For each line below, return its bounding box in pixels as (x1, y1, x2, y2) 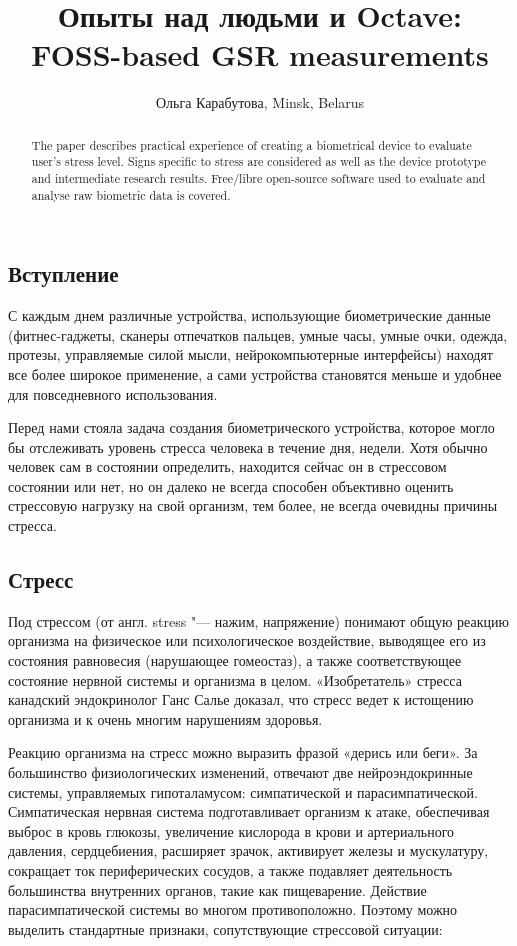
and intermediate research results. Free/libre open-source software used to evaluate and (31, 170, 486, 187)
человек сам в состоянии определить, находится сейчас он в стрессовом (8, 456, 447, 477)
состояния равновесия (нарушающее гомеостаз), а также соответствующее (8, 650, 462, 671)
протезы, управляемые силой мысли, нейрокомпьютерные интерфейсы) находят (8, 344, 493, 365)
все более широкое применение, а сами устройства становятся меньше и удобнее (8, 363, 502, 384)
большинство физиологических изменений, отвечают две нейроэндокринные (8, 762, 473, 783)
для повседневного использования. (8, 383, 218, 404)
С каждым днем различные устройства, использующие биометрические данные (8, 305, 491, 326)
